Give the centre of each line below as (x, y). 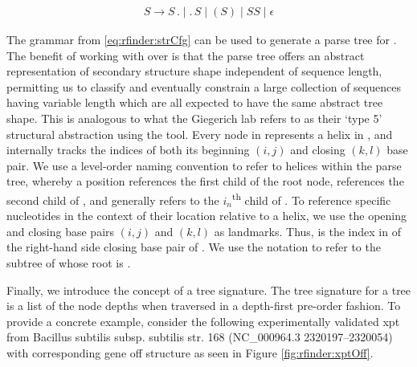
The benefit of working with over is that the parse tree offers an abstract (186, 55)
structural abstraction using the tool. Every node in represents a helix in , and (200, 134)
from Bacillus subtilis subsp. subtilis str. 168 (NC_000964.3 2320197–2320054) (200, 337)
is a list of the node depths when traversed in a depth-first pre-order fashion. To (204, 306)
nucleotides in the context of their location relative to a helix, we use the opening (206, 216)
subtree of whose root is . (69, 263)
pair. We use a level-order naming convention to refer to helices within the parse (204, 165)
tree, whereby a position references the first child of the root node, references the (205, 181)
